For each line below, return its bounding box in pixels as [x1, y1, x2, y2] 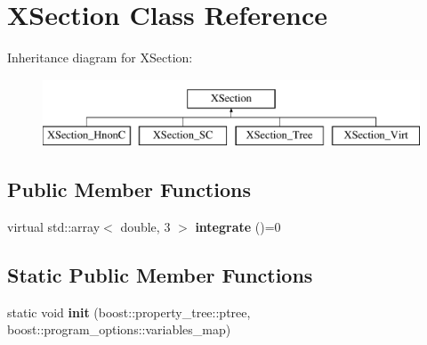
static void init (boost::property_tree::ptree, [7, 302, 251, 321]
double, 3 [120, 218, 171, 236]
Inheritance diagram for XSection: [7, 48, 193, 67]
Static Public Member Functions [7, 261, 313, 289]
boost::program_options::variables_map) [7, 320, 231, 339]
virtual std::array [7, 218, 101, 236]
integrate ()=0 [195, 218, 281, 236]
